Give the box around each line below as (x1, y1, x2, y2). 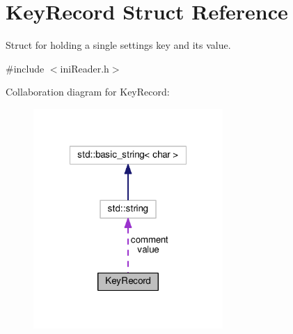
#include (6, 61, 45, 75)
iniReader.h (60, 61, 109, 75)
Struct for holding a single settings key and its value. (6, 38, 231, 52)
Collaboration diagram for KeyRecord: (6, 84, 170, 99)
